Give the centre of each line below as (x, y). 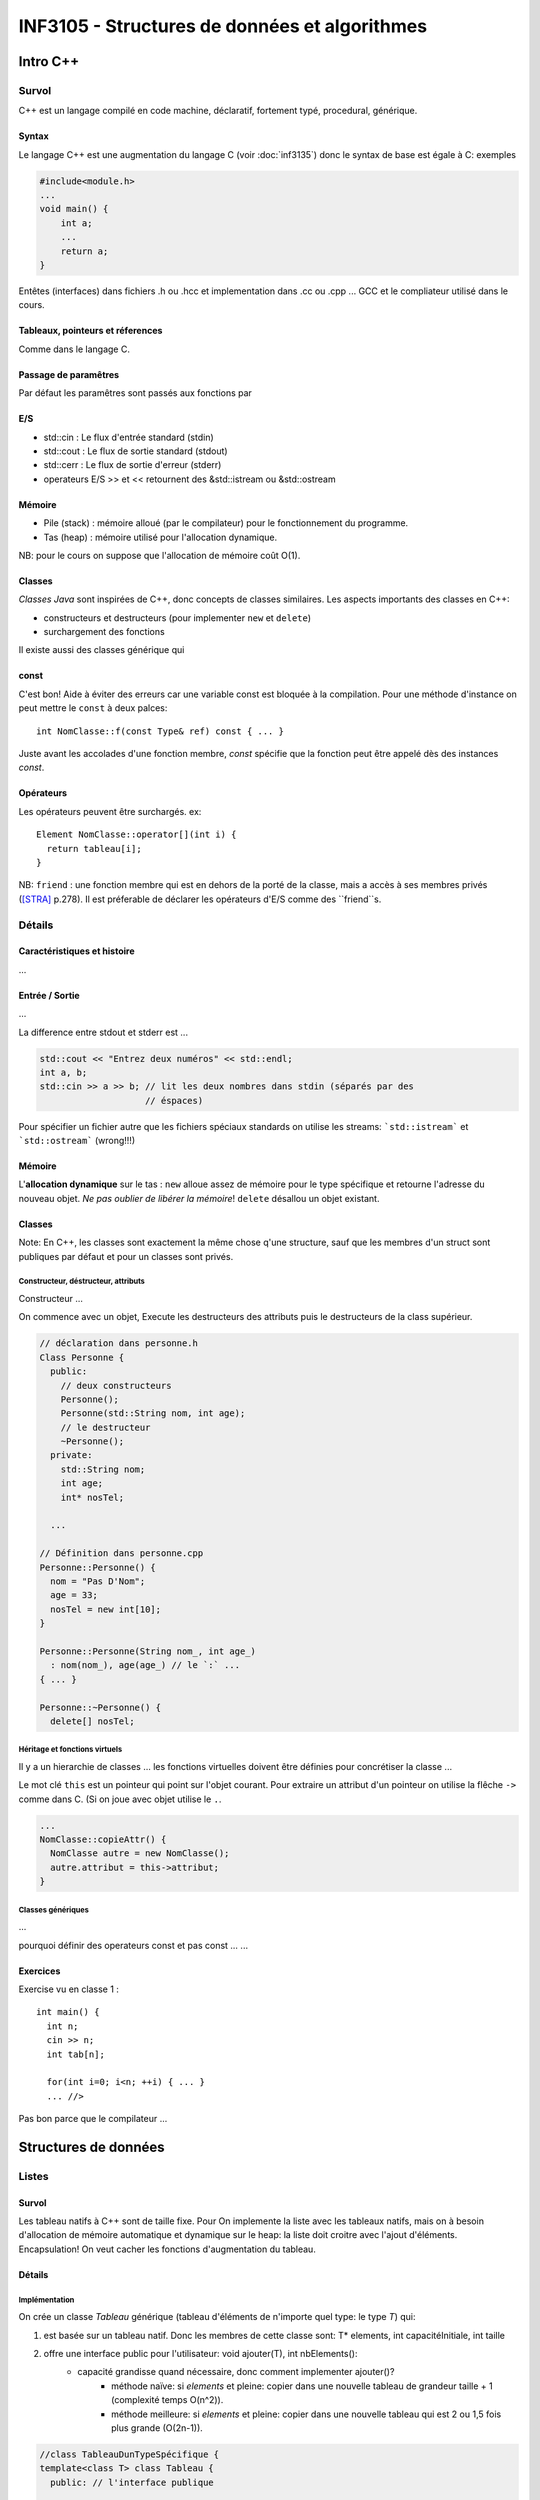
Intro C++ (49, 61)
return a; (84, 251)
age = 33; (74, 1595)
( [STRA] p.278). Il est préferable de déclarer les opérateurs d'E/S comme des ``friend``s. (200, 899)
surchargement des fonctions (104, 632)
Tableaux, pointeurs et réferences (90, 331)
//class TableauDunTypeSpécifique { (129, 2454)
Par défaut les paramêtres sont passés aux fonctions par (135, 393)
